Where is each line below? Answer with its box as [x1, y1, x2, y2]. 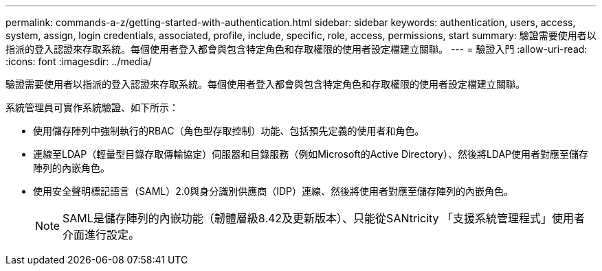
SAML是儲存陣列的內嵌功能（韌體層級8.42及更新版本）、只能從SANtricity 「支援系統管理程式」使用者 [63, 211, 586, 225]
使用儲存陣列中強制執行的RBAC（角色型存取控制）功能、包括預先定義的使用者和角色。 [33, 125, 425, 137]
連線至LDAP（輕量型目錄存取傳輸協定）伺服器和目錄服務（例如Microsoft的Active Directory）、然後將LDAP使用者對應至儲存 [33, 148, 589, 160]
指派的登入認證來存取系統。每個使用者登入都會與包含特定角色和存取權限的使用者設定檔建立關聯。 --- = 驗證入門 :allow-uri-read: [5, 43, 588, 55]
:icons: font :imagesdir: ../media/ [5, 56, 152, 67]
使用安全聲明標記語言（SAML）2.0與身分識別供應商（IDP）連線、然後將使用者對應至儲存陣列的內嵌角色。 [33, 185, 514, 197]
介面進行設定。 [63, 228, 140, 241]
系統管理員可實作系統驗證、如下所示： [5, 102, 179, 113]
